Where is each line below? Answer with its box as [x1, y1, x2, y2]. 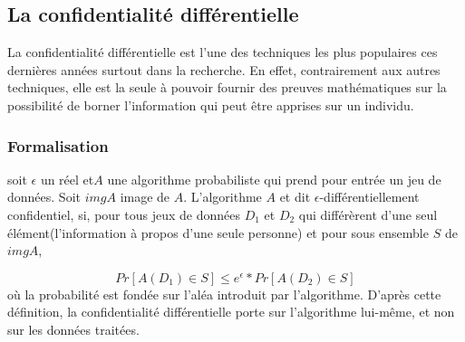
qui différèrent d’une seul [298, 204, 438, 223]
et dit [279, 187, 311, 206]
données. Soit [7, 187, 81, 206]
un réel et [40, 169, 94, 188]
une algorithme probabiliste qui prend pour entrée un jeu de [107, 169, 441, 188]
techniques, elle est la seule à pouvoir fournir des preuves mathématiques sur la [7, 78, 447, 97]
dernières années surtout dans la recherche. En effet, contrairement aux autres [7, 60, 441, 79]
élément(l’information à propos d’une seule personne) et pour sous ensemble [7, 223, 429, 242]
